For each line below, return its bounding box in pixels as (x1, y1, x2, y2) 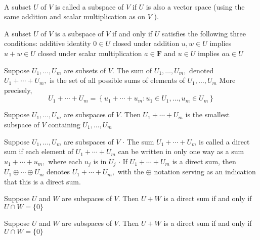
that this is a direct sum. (4, 176, 81, 186)
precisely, (4, 84, 32, 95)
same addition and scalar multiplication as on (4, 11, 146, 22)
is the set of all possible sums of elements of (50, 75, 185, 85)
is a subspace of (55, 28, 104, 38)
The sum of (116, 65, 152, 75)
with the (117, 166, 144, 177)
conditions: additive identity (4, 38, 91, 49)
